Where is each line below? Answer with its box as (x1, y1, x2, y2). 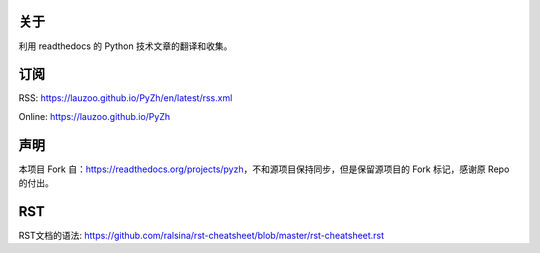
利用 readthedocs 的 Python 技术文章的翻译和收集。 (18, 40, 233, 52)
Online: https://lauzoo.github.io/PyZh (18, 110, 171, 122)
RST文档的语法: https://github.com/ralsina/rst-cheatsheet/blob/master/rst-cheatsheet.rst (18, 230, 385, 242)
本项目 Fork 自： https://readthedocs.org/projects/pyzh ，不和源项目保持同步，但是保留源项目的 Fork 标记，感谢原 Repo (18, 163, 510, 175)
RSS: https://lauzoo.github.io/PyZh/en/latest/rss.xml (18, 92, 233, 104)
